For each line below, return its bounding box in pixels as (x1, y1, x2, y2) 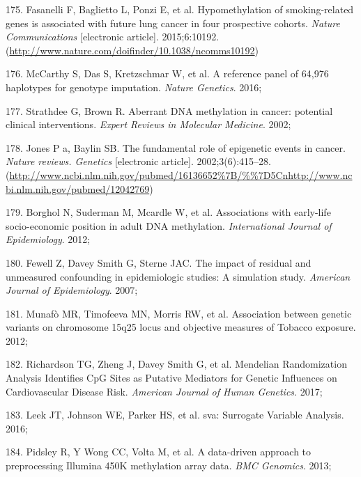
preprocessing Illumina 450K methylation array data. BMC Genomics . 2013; (6, 458, 332, 473)
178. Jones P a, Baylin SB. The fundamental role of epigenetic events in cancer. (6, 140, 346, 155)
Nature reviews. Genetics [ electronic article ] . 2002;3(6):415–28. (6, 154, 272, 169)
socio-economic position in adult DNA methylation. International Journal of (6, 218, 332, 233)
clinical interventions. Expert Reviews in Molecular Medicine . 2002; (6, 117, 291, 132)
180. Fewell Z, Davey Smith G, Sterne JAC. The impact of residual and (6, 255, 312, 269)
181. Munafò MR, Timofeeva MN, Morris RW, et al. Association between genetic (6, 306, 352, 320)
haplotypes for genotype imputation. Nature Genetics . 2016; (6, 79, 262, 94)
